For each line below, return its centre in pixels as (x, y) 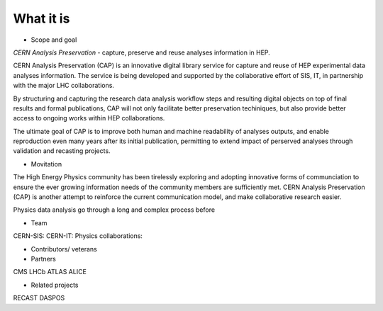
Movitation (46, 164)
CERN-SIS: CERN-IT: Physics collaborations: (78, 236)
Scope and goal (54, 40)
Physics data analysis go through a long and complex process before (114, 210)
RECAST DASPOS (39, 298)
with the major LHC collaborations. (64, 86)
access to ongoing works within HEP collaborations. (89, 118)
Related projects (55, 285)
